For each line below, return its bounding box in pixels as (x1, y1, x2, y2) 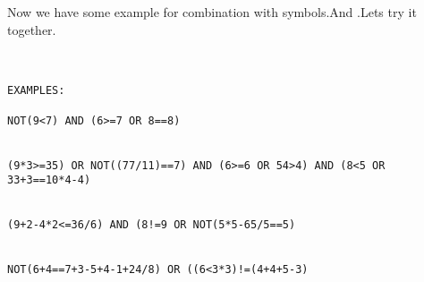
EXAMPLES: (7, 84, 65, 98)
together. (7, 20, 56, 38)
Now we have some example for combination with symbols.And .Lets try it (7, 3, 417, 21)
